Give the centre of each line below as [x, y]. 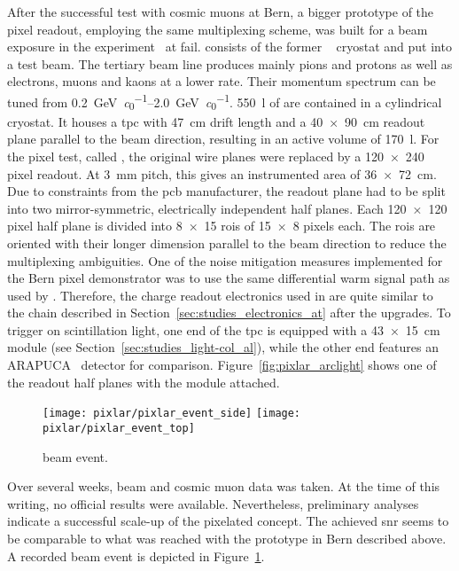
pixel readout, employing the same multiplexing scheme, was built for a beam [218, 29]
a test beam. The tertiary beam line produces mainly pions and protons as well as [230, 63]
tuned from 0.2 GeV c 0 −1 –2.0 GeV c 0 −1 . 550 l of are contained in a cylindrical [225, 102]
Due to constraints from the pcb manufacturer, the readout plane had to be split [226, 191]
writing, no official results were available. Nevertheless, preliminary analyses [213, 503]
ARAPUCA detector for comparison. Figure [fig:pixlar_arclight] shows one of [222, 365]
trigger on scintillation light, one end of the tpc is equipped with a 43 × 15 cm [224, 329]
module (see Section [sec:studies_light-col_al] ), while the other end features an [223, 347]
